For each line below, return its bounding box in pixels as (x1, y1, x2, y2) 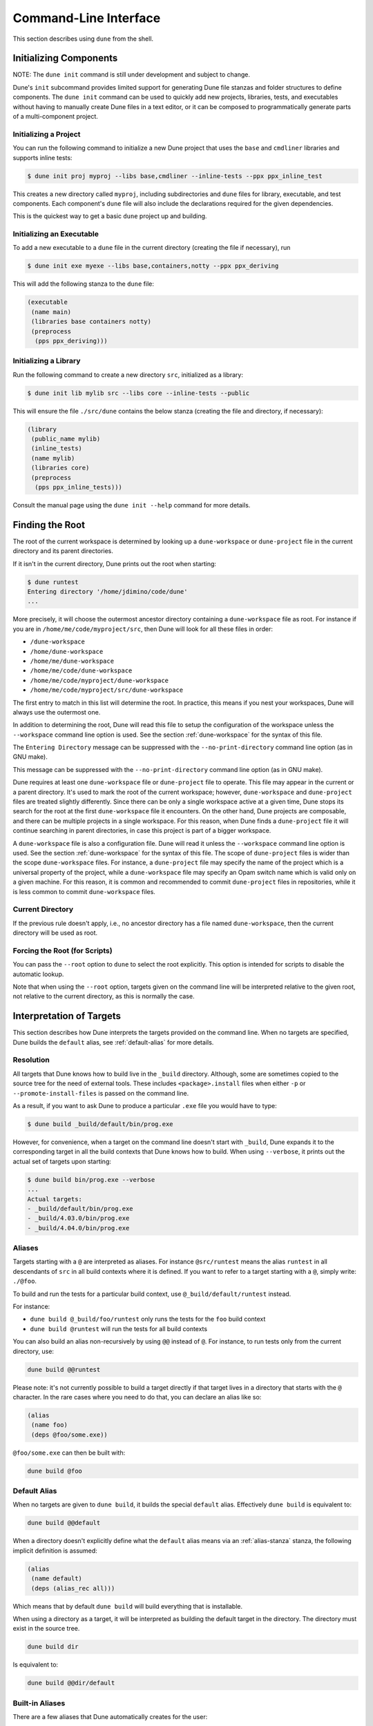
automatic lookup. (12, 970, 64, 978)
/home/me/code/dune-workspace (30, 667, 133, 675)
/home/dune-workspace (30, 648, 104, 655)
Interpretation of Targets (12, 1010, 121, 1022)
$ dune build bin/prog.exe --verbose (27, 1176, 155, 1183)
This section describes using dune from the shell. (12, 35, 154, 43)
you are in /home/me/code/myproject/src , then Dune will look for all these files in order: (12, 625, 273, 633)
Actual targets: (27, 1195, 83, 1203)
